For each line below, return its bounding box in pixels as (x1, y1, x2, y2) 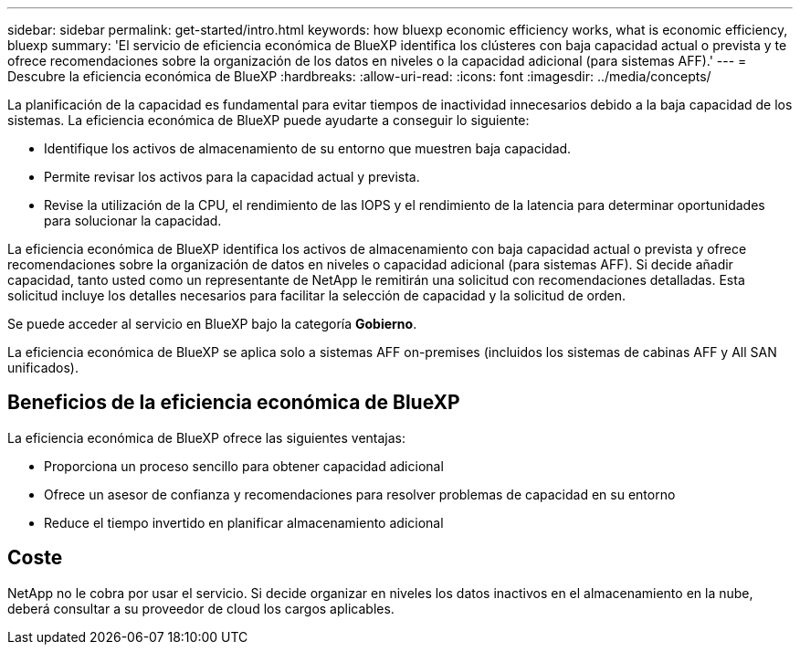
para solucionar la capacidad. (44, 213, 222, 228)
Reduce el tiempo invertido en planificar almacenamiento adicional (44, 514, 444, 531)
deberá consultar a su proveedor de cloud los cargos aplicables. (7, 600, 395, 616)
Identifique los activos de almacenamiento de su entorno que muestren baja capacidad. (44, 141, 572, 156)
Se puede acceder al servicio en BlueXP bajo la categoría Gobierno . (7, 316, 417, 331)
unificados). (7, 360, 79, 375)
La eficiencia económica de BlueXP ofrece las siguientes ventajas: (7, 429, 406, 446)
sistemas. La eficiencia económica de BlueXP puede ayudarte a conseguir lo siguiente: (7, 112, 530, 128)
